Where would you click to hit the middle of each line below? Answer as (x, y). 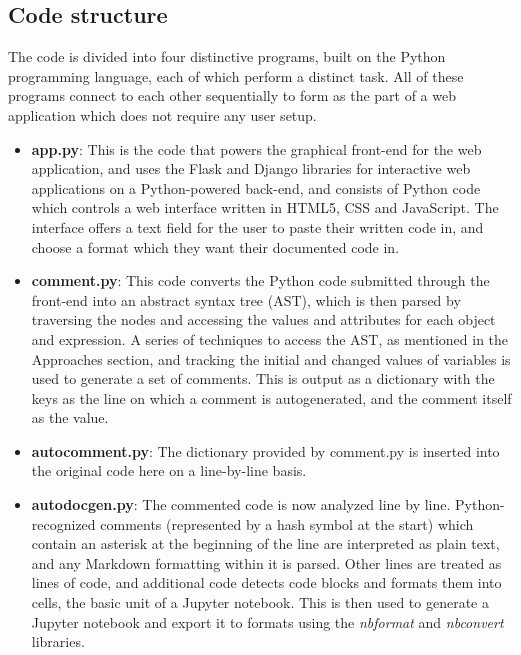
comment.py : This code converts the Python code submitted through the (260, 280)
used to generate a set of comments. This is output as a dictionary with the (263, 378)
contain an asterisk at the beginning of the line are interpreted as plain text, (265, 543)
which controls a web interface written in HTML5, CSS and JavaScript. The (265, 207)
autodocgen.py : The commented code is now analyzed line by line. (241, 504)
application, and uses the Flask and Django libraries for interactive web (251, 168)
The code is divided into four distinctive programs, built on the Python (227, 56)
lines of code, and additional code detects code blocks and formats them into (266, 582)
